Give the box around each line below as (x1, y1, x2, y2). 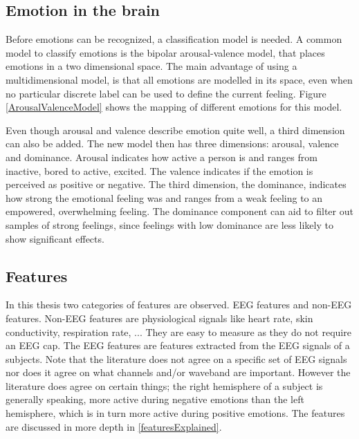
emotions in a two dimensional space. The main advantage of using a (6, 59, 297, 73)
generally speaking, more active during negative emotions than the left (6, 392, 304, 407)
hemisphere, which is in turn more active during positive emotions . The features (6, 406, 345, 420)
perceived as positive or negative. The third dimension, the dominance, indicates (6, 177, 347, 192)
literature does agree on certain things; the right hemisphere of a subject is (6, 378, 323, 393)
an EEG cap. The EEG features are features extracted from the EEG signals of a (6, 338, 350, 353)
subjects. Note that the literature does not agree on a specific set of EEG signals (6, 351, 347, 366)
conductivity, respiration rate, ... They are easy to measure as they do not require (6, 324, 351, 339)
